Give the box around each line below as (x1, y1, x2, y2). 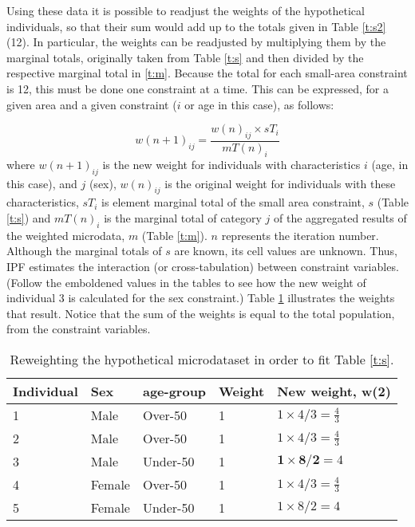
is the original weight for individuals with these (164, 175, 396, 191)
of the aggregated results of (273, 209, 407, 226)
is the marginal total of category (104, 209, 262, 226)
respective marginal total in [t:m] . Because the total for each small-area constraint (6, 65, 408, 81)
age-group (142, 381, 207, 400)
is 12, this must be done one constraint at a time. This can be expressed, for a (6, 80, 389, 96)
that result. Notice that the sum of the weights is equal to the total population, (6, 305, 395, 321)
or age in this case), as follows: (184, 96, 334, 112)
